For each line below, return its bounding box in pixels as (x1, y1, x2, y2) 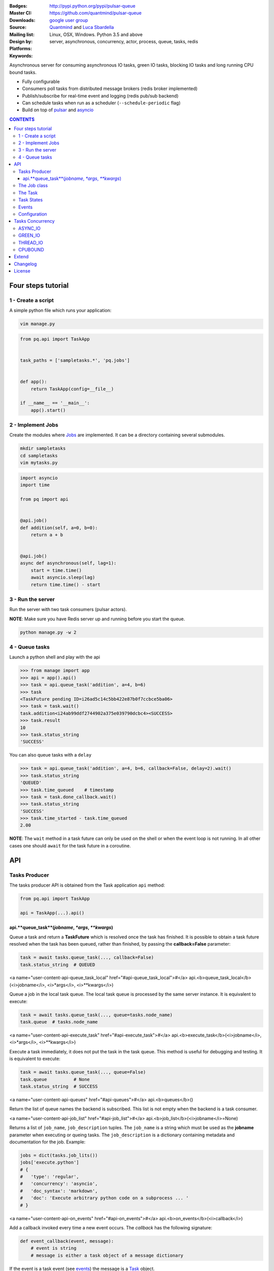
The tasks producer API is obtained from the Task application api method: (9, 882, 165, 888)
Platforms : (9, 46, 32, 52)
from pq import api (20, 496, 68, 502)
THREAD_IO (18, 239, 43, 246)
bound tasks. (9, 69, 37, 75)
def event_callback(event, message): (20, 1238, 114, 1244)
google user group (49, 17, 88, 23)
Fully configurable (22, 78, 60, 84)
